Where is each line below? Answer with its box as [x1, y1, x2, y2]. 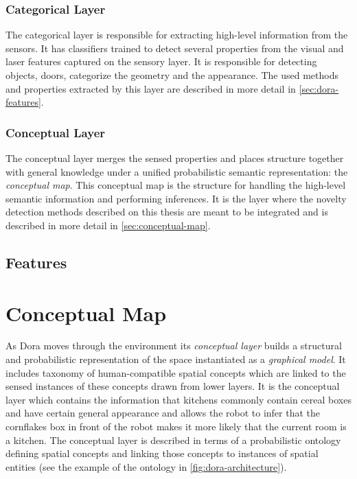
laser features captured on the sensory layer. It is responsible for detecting [5, 54, 317, 69]
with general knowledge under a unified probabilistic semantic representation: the [5, 164, 348, 178]
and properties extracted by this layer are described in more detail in [5, 81, 296, 95]
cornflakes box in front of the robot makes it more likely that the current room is [5, 419, 347, 434]
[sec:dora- [299, 81, 339, 95]
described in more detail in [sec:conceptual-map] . [5, 218, 211, 232]
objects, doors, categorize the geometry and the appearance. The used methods [5, 68, 338, 82]
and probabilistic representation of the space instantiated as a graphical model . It [5, 352, 346, 366]
